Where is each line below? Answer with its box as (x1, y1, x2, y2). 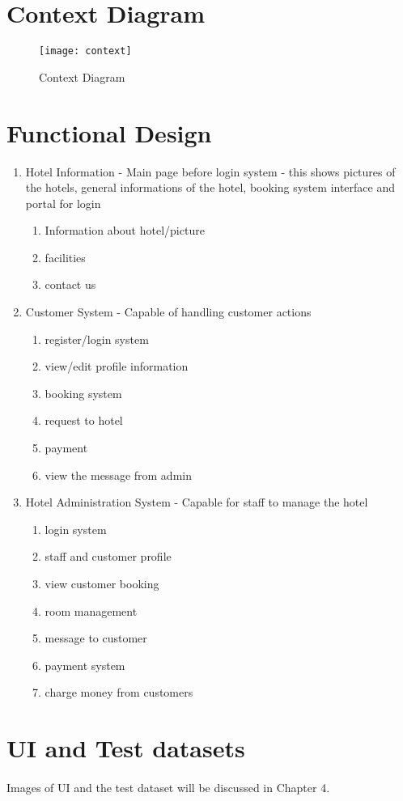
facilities (45, 248, 86, 265)
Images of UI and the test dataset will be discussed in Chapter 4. (6, 778, 330, 795)
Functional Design (6, 116, 212, 149)
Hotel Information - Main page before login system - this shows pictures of (25, 163, 396, 180)
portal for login (25, 194, 101, 211)
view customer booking (45, 575, 159, 591)
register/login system (45, 330, 149, 347)
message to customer (45, 629, 147, 646)
